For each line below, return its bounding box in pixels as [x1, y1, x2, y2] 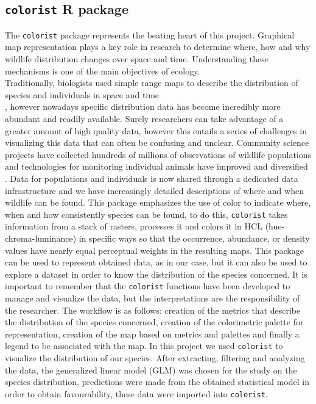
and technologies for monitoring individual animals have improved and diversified [5, 160, 308, 173]
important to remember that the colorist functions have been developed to [5, 280, 290, 292]
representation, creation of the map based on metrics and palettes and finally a [5, 327, 300, 340]
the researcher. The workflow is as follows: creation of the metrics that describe [5, 303, 301, 316]
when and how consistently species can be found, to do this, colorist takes [5, 207, 288, 220]
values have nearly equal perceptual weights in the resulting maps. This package [5, 243, 304, 256]
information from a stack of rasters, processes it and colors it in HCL [5, 220, 262, 233]
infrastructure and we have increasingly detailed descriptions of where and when [5, 184, 304, 197]
